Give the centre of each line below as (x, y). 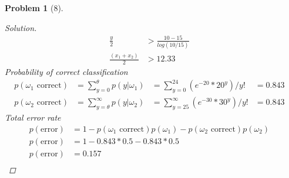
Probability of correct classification (66, 72)
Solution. (21, 27)
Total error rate (33, 117)
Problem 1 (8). (34, 8)
